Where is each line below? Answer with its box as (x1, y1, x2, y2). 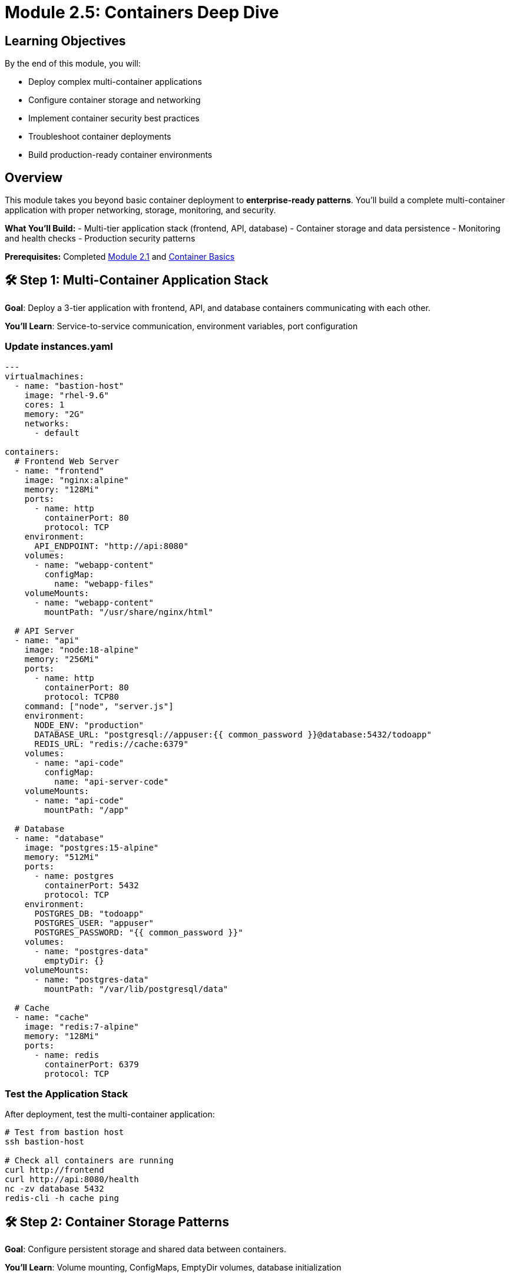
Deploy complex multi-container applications (28, 77, 202, 87)
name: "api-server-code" (54, 776, 169, 786)
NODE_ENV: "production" (34, 720, 144, 730)
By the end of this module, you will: (5, 58, 141, 69)
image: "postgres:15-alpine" (24, 842, 159, 852)
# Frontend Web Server (14, 456, 119, 466)
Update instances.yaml (5, 340, 113, 353)
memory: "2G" (24, 409, 84, 419)
